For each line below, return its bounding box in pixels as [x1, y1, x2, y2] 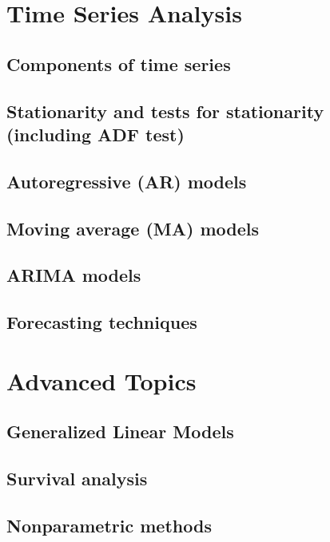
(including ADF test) [6, 121, 185, 146]
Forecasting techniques [6, 310, 197, 334]
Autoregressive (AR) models [6, 168, 247, 193]
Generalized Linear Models [6, 419, 234, 444]
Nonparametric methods [6, 512, 212, 537]
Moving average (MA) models [6, 216, 259, 240]
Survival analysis [6, 466, 148, 490]
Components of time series [6, 51, 231, 76]
